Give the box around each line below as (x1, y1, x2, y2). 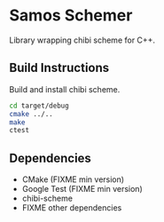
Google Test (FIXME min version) (21, 184, 144, 194)
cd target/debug (9, 101, 69, 110)
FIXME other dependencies (21, 202, 122, 213)
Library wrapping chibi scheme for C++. (9, 35, 156, 45)
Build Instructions (9, 60, 110, 75)
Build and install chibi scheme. (9, 83, 121, 94)
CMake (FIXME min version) (21, 174, 125, 185)
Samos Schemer (9, 5, 133, 26)
